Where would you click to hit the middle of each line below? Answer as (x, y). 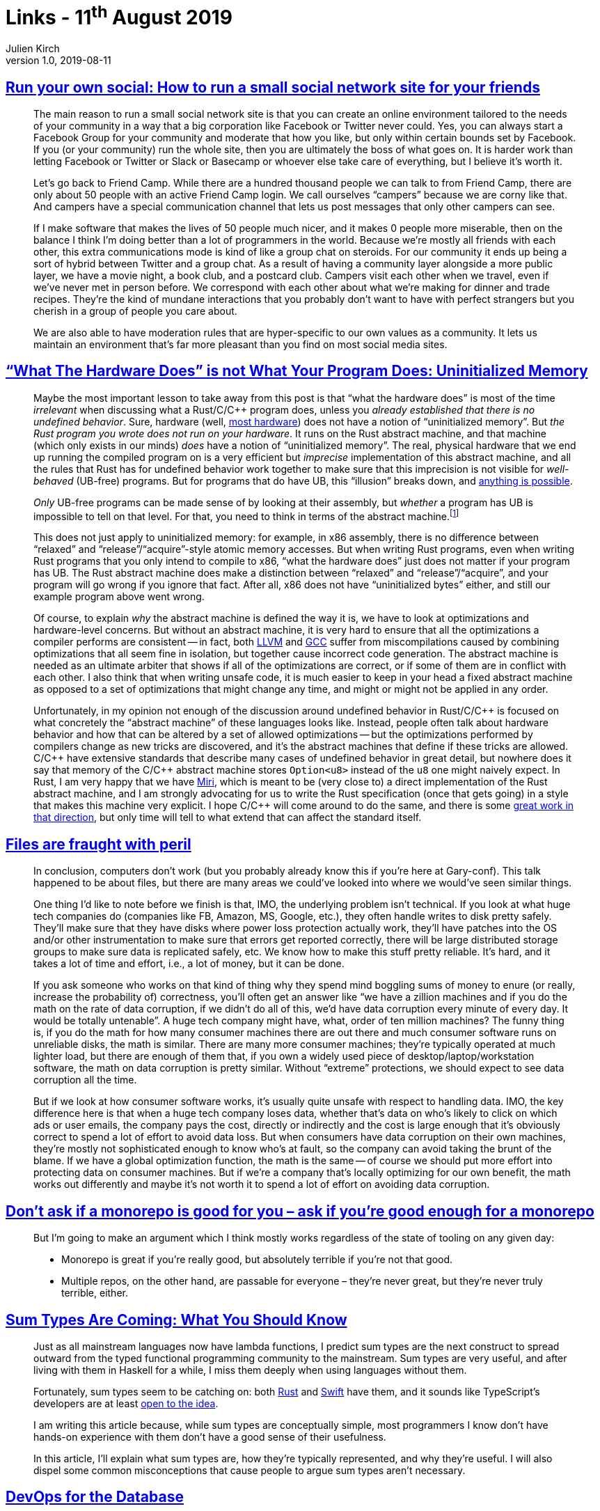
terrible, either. (95, 1293)
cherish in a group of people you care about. (135, 311)
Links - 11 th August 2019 (119, 16)
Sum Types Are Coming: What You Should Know (176, 1320)
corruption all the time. (85, 1080)
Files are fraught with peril (98, 844)
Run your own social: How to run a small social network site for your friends (273, 87)
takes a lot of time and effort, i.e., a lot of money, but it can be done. (189, 964)
